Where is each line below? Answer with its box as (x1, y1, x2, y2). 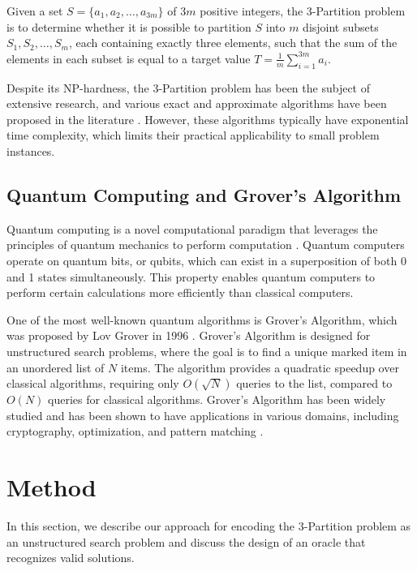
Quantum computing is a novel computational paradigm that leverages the (6, 220, 378, 237)
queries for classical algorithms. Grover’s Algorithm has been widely (48, 391, 386, 408)
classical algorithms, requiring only (6, 375, 179, 392)
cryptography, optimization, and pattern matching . (6, 423, 264, 440)
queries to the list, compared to (236, 375, 393, 392)
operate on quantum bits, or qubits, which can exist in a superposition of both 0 (6, 251, 406, 268)
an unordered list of (6, 358, 105, 376)
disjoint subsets (303, 18, 379, 35)
